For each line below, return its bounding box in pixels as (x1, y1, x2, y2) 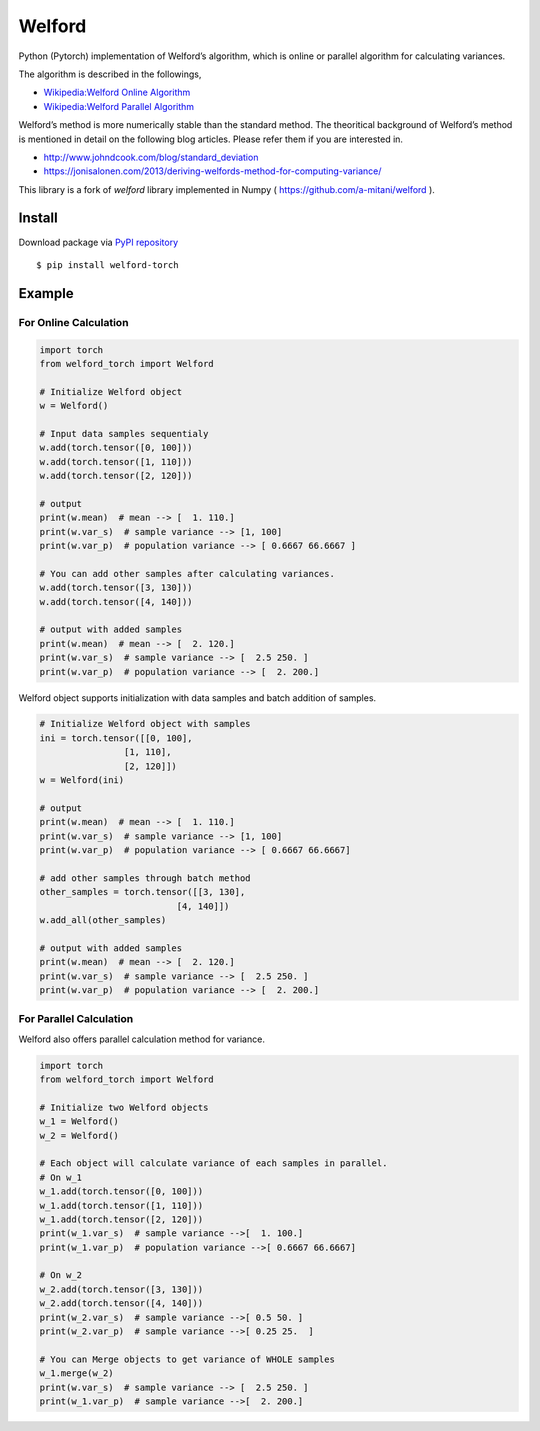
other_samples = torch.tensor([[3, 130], (39, 886, 246, 898)
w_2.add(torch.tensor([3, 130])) (39, 1283, 204, 1295)
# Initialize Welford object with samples (39, 718, 251, 730)
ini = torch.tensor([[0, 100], (39, 732, 194, 744)
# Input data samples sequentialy (39, 428, 209, 439)
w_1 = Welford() (39, 1116, 120, 1127)
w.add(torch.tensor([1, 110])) (39, 456, 194, 467)
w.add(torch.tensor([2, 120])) (39, 470, 194, 482)
